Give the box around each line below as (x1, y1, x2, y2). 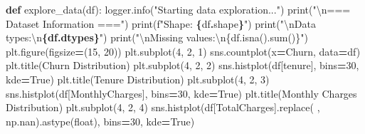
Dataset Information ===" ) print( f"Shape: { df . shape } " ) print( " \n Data (6, 16, 316, 31)
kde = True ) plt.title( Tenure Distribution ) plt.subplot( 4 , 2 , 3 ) (6, 71, 270, 86)
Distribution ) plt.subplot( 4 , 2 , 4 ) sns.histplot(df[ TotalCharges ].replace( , (6, 100, 320, 115)
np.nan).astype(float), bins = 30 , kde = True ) (6, 113, 195, 128)
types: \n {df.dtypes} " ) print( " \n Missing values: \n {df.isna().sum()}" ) (6, 30, 309, 45)
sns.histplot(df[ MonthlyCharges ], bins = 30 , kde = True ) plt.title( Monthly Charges (6, 86, 357, 100)
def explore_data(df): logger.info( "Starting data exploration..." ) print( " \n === (6, 2, 351, 16)
